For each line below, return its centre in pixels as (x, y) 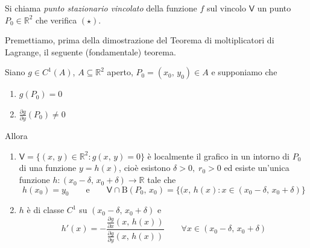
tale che (162, 180)
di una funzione (48, 168)
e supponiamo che (244, 72)
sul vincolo (226, 8)
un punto (274, 8)
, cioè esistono (145, 168)
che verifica (56, 20)
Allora (16, 136)
